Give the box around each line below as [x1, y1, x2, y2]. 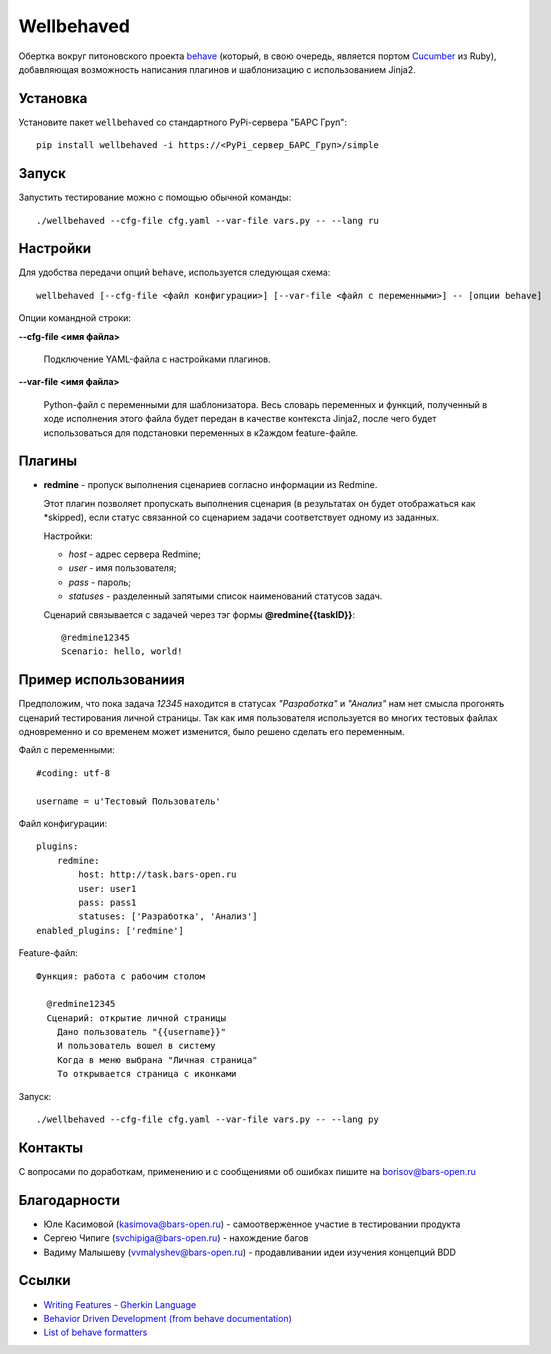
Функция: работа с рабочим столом [36, 970, 205, 982]
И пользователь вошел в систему [56, 1040, 216, 1052]
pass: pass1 [78, 896, 137, 908]
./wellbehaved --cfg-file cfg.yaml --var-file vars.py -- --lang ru [36, 215, 379, 226]
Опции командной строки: [18, 312, 132, 324]
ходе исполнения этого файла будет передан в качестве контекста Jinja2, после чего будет [43, 413, 437, 425]
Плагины [18, 453, 78, 470]
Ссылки [18, 1272, 71, 1289]
